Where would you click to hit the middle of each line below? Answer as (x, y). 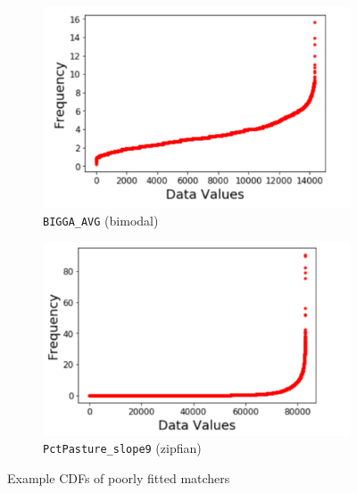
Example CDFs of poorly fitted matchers (119, 477)
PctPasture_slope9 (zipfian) (122, 448)
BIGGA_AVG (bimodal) (101, 221)
